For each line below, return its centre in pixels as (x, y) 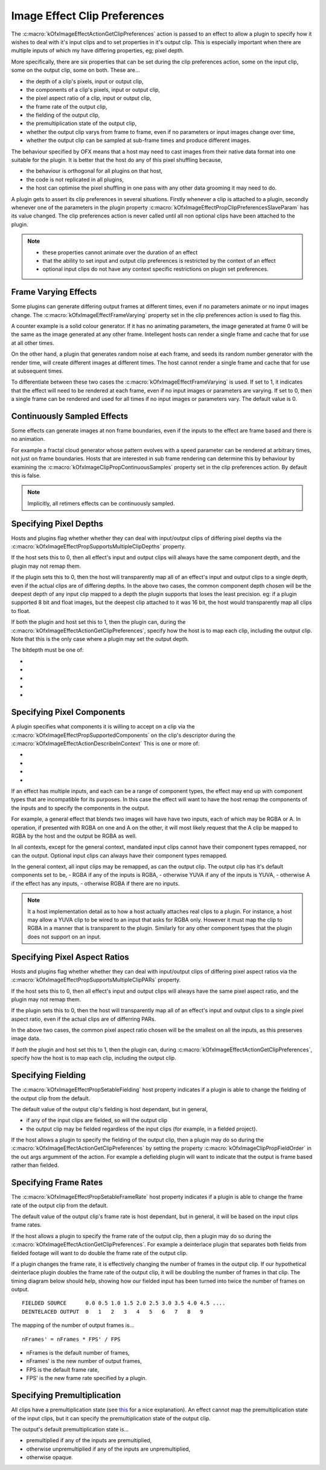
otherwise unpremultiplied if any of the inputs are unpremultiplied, (108, 1449)
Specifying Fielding (49, 1075)
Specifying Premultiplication (66, 1395)
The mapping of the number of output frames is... (73, 1325)
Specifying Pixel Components (68, 712)
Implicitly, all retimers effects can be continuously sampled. (101, 503)
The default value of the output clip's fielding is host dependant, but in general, (110, 1109)
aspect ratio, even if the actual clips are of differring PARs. (84, 1019)
